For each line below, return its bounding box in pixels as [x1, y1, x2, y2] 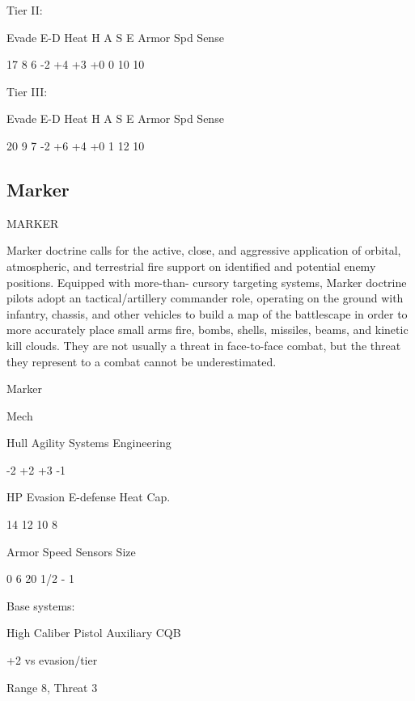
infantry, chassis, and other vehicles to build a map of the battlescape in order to [6, 305, 408, 322]
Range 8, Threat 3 [6, 678, 98, 695]
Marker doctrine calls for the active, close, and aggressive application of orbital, [6, 242, 401, 259]
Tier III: [6, 82, 48, 99]
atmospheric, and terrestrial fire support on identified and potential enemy [6, 257, 376, 274]
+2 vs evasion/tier [6, 652, 98, 669]
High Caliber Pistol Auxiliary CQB [6, 624, 181, 641]
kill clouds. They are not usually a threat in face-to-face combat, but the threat [6, 336, 401, 353]
